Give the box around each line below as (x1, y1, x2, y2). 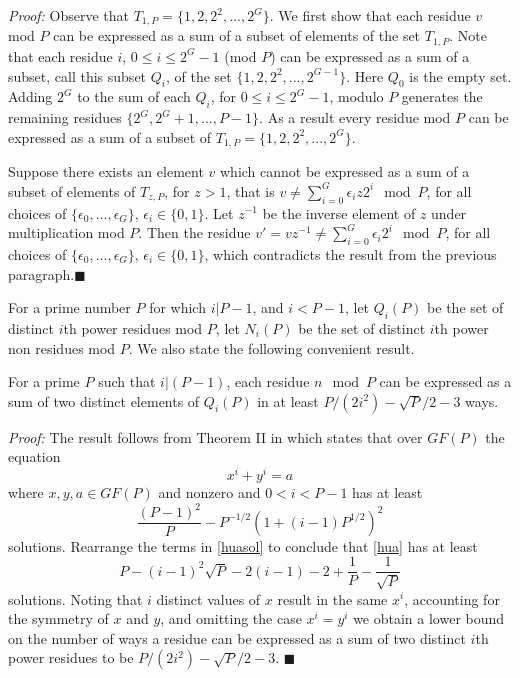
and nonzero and (158, 481, 261, 502)
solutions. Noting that (8, 588, 143, 609)
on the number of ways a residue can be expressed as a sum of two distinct (8, 627, 466, 648)
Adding (8, 86, 53, 107)
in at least (257, 390, 319, 411)
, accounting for (404, 588, 500, 609)
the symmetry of (8, 608, 109, 629)
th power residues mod (63, 317, 203, 338)
